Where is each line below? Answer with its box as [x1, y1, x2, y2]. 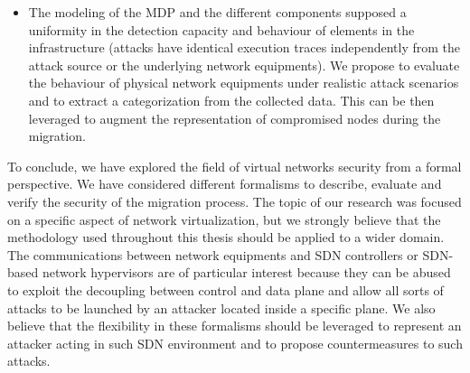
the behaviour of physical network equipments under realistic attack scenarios [28, 73, 459, 92]
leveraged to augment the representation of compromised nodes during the [28, 108, 441, 127]
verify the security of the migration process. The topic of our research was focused [7, 191, 462, 210]
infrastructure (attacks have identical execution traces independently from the [28, 38, 461, 57]
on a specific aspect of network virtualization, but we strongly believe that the [7, 210, 441, 228]
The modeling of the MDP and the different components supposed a [28, 3, 407, 21]
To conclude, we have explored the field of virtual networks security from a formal [7, 156, 462, 175]
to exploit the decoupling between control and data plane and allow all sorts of [7, 280, 444, 299]
